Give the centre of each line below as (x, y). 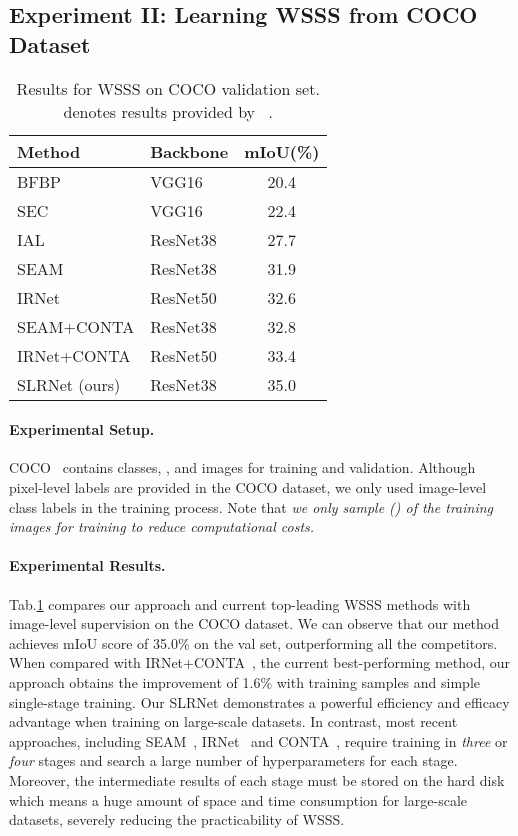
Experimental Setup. (82, 429)
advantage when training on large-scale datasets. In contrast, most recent (233, 721)
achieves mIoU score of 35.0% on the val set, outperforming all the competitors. (253, 642)
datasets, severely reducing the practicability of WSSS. (177, 819)
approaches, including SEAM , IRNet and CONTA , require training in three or (258, 740)
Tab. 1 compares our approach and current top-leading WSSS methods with (240, 603)
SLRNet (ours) (69, 384)
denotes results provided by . (168, 111)
